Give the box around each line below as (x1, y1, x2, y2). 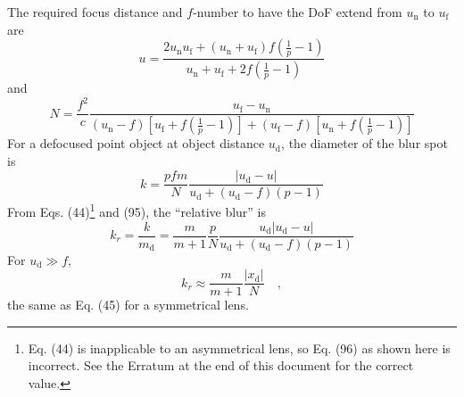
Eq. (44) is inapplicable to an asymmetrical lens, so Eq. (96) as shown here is (28, 338, 451, 357)
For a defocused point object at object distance (7, 134, 265, 153)
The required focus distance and (7, 3, 183, 21)
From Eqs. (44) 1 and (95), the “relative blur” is (7, 200, 267, 220)
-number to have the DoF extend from (193, 3, 402, 21)
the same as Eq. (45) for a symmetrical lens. (7, 295, 249, 314)
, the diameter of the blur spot (281, 134, 448, 153)
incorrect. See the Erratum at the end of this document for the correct (28, 356, 414, 375)
